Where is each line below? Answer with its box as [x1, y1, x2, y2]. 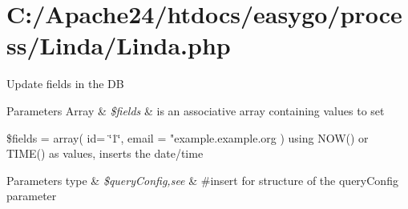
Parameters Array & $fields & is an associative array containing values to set [6, 102, 385, 119]
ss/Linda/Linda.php [6, 29, 231, 62]
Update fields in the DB [6, 75, 124, 92]
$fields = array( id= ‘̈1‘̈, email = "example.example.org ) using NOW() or [6, 129, 369, 146]
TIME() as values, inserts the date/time [6, 145, 204, 162]
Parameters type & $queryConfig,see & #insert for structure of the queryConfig [6, 171, 398, 188]
